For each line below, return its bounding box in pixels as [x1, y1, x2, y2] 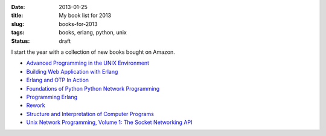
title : [11, 12, 24, 19]
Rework [26, 102, 45, 109]
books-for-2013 [59, 20, 98, 27]
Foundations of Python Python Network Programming [26, 85, 160, 92]
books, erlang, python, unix [59, 29, 127, 36]
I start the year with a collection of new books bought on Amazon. [11, 48, 175, 56]
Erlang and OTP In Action [26, 76, 89, 84]
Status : [11, 37, 30, 45]
